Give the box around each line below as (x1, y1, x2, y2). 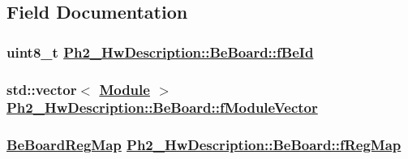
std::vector (6, 79, 77, 99)
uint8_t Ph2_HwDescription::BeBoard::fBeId (6, 41, 314, 62)
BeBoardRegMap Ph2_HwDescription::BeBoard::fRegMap (6, 135, 402, 155)
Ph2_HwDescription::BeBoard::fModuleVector (6, 97, 318, 118)
